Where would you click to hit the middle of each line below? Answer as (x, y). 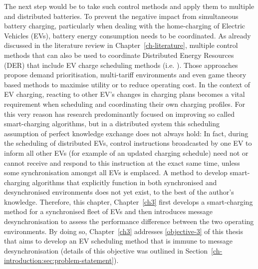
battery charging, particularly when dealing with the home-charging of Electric (125, 26)
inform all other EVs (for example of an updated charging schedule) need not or (126, 152)
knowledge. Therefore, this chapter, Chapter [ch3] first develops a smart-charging (129, 201)
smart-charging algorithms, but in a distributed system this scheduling (112, 124)
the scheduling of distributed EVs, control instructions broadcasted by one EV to (128, 143)
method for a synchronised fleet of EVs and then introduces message (109, 211)
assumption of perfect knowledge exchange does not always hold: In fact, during (126, 133)
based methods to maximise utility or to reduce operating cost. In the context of (127, 84)
